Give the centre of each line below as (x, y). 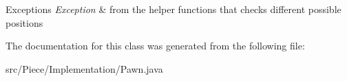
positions (24, 22)
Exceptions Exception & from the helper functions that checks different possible (173, 9)
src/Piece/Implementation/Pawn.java (84, 68)
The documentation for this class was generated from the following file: (155, 46)
